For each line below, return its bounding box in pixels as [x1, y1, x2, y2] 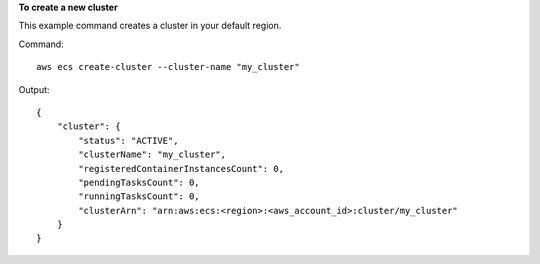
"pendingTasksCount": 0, [78, 176, 200, 188]
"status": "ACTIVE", [78, 135, 179, 146]
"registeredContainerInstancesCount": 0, [78, 163, 285, 174]
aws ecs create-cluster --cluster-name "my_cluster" [36, 61, 300, 73]
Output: [18, 83, 50, 95]
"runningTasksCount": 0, [78, 191, 200, 202]
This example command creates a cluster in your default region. [18, 20, 282, 32]
